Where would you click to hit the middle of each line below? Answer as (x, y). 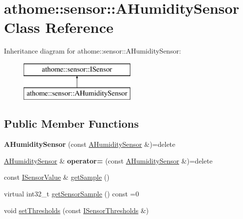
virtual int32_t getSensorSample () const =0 (72, 194)
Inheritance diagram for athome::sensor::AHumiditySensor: (92, 51)
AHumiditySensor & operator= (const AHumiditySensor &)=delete (108, 160)
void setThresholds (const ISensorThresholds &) (76, 210)
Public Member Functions (71, 123)
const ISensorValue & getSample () (57, 177)
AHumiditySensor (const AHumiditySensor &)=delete (90, 144)
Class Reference (59, 27)
